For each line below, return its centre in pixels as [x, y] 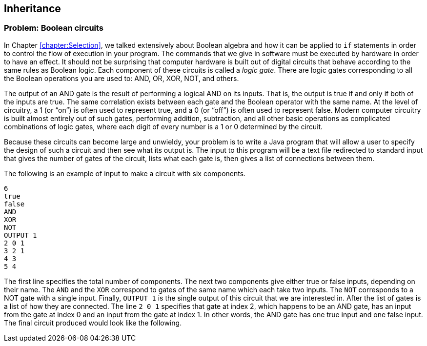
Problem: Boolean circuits [54, 28]
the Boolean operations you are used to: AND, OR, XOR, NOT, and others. [122, 78]
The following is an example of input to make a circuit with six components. [125, 173]
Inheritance [32, 9]
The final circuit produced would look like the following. [93, 323]
